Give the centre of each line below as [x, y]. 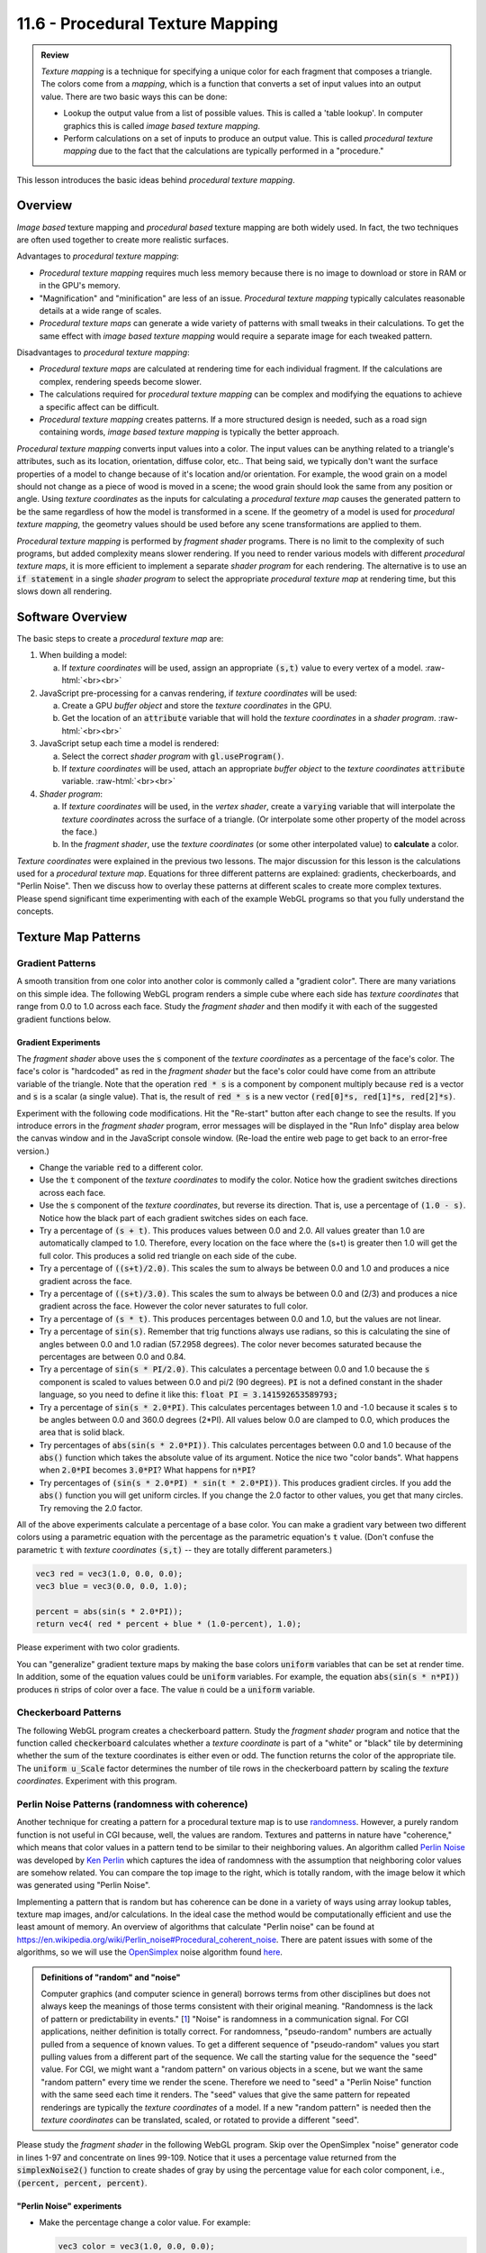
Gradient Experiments [58, 1042]
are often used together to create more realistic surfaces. [123, 240]
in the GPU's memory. [80, 286]
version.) [33, 1151]
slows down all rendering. [64, 591]
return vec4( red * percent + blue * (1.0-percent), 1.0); [168, 1624]
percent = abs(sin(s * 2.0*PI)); [109, 1611]
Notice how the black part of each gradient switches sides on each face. [174, 1218]
